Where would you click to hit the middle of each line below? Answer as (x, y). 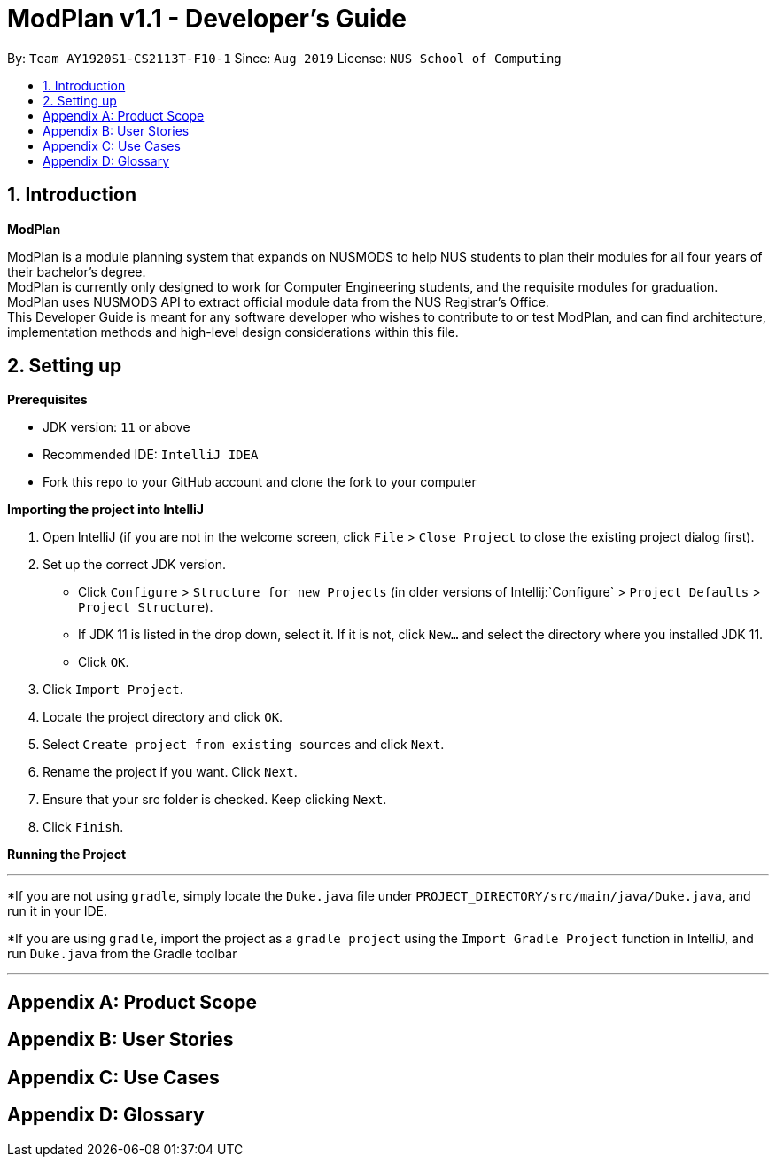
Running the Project (67, 855)
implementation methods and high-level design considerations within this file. (233, 332)
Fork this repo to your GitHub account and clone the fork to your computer (260, 482)
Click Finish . (83, 827)
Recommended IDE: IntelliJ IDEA (151, 455)
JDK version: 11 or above (116, 427)
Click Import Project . (113, 690)
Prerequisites (47, 400)
